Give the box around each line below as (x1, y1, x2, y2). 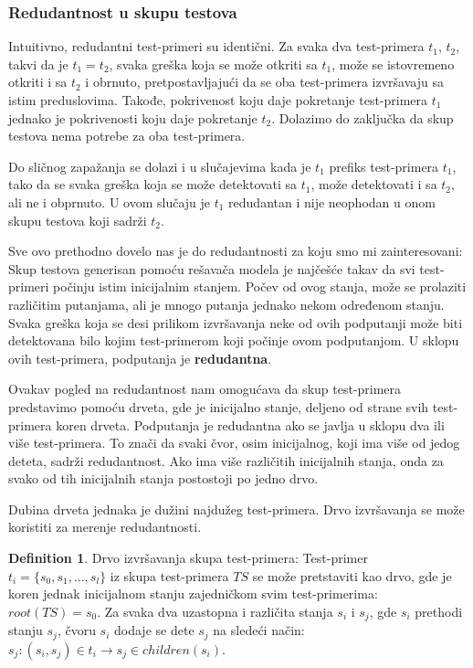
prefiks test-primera (329, 156, 439, 175)
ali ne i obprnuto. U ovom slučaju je (8, 192, 211, 211)
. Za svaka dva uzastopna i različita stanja (97, 601, 333, 620)
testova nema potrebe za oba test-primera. (8, 126, 246, 145)
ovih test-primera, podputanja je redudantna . (8, 348, 272, 367)
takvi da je (8, 54, 68, 73)
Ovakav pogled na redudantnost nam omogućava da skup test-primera (8, 379, 402, 398)
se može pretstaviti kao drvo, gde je (252, 566, 452, 585)
